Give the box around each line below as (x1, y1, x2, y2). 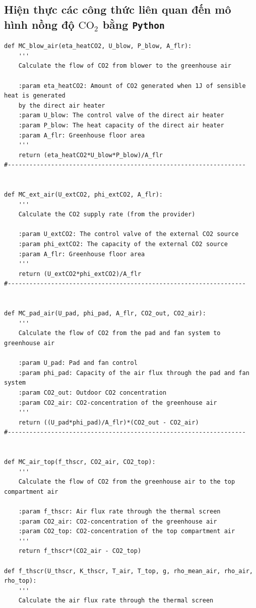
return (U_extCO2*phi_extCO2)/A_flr (18, 270, 142, 277)
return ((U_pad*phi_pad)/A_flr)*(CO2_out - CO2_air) (18, 418, 199, 426)
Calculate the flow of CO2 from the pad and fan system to (18, 330, 221, 337)
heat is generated (4, 92, 66, 100)
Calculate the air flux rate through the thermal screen (18, 597, 214, 604)
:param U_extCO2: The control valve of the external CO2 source (18, 230, 239, 238)
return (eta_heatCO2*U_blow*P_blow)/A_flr (18, 151, 163, 159)
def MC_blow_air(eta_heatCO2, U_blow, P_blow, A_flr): (4, 42, 192, 50)
